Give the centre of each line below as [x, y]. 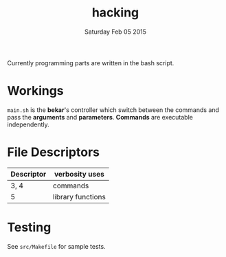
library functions [79, 197]
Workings [35, 91]
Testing [29, 227]
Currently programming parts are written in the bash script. [91, 63]
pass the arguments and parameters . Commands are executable [100, 117]
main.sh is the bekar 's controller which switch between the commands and [113, 110]
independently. [28, 124]
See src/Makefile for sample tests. [56, 246]
